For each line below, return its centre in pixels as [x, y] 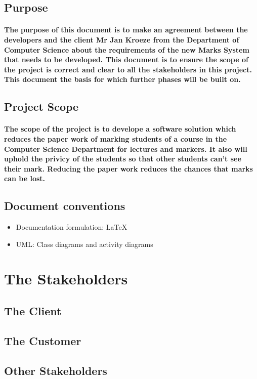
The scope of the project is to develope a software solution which [120, 129]
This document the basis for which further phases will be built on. [122, 79]
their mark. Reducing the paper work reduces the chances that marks [128, 168]
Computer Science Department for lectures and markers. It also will [126, 149]
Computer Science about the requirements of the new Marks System [127, 49]
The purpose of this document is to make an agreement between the [126, 30]
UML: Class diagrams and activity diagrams [84, 244]
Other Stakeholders [56, 370]
